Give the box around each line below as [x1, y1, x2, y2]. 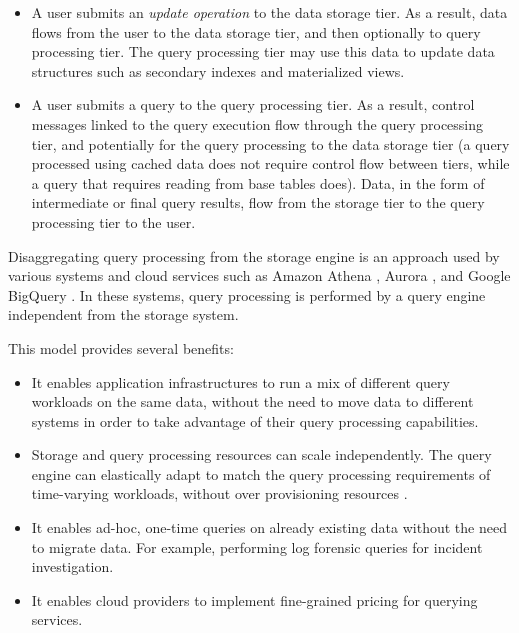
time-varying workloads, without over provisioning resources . [31, 483, 408, 504]
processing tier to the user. [31, 211, 196, 232]
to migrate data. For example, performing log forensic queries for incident [31, 536, 483, 557]
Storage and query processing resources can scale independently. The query [31, 444, 492, 465]
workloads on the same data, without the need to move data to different [31, 391, 474, 412]
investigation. [31, 556, 114, 577]
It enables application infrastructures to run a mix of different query [31, 371, 450, 392]
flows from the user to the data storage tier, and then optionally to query [31, 21, 481, 42]
